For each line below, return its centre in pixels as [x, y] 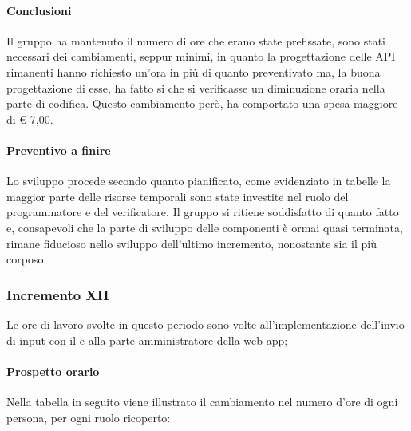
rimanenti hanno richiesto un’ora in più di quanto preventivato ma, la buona [194, 71]
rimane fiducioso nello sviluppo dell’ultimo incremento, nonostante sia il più [192, 243]
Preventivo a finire [59, 150]
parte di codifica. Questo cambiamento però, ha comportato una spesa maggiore [202, 103]
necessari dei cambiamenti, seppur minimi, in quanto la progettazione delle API [201, 56]
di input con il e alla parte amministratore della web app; [147, 340]
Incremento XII [58, 294]
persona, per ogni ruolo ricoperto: [89, 417]
